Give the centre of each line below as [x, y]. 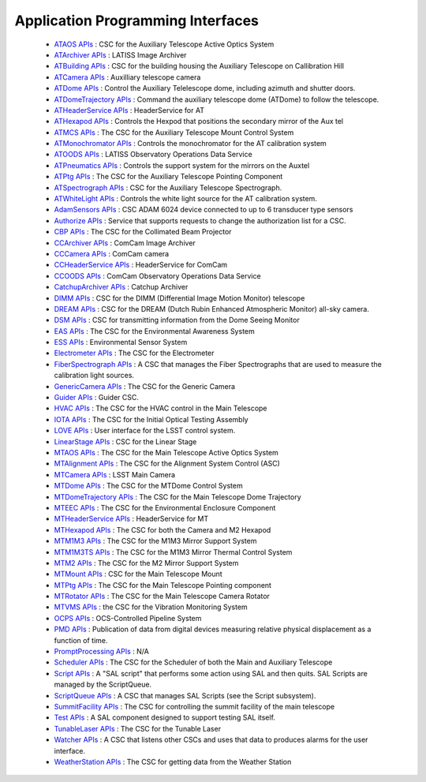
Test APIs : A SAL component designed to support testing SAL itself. [165, 717]
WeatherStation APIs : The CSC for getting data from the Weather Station [173, 761]
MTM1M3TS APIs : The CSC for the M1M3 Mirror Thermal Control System [173, 552]
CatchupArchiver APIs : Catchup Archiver [121, 287]
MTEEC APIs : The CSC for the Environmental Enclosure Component [165, 507]
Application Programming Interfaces [137, 21]
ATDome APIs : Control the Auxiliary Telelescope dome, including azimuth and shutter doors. [205, 88]
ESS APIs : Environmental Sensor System [121, 342]
